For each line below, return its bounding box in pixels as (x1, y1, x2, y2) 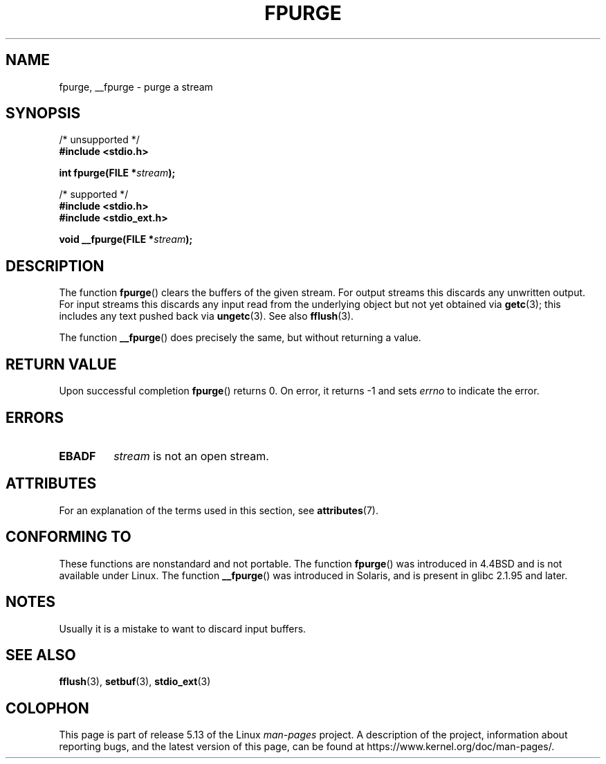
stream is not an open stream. (113, 448, 269, 463)
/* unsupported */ (59, 134, 140, 146)
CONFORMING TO (6, 528, 131, 546)
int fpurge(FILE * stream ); (59, 167, 176, 179)
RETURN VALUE (6, 355, 117, 373)
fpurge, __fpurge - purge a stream (59, 80, 213, 93)
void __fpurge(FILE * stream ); (59, 233, 193, 246)
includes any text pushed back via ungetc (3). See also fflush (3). (59, 310, 354, 322)
